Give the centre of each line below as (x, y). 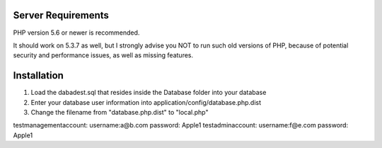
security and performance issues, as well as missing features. (103, 55)
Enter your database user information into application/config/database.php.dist (146, 102)
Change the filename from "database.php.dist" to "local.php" (120, 112)
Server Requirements (61, 15)
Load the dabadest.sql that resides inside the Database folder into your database (149, 93)
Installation (38, 75)
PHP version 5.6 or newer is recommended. (76, 33)
